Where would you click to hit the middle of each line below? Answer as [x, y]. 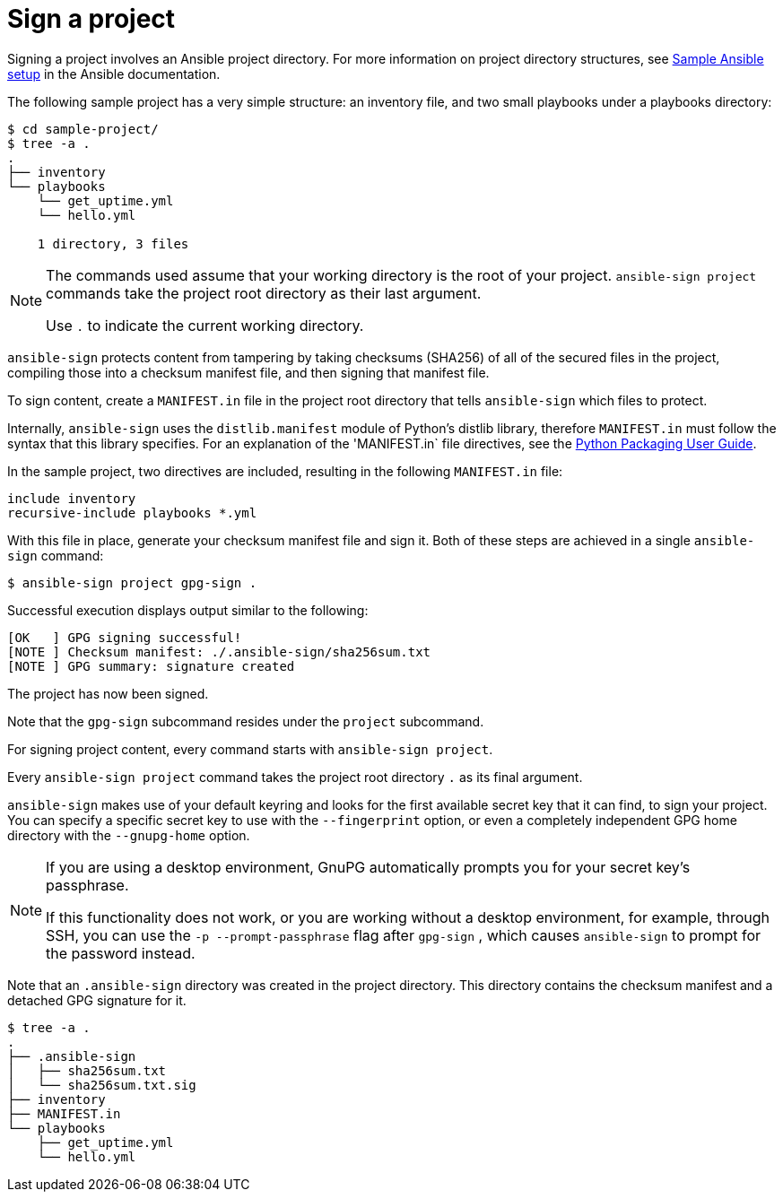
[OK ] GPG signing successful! [125, 637]
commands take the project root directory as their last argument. [264, 293]
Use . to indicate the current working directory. [205, 325]
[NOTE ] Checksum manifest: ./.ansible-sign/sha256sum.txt [219, 652]
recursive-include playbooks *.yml [132, 513]
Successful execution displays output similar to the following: [188, 610]
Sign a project [91, 19]
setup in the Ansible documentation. [114, 74]
